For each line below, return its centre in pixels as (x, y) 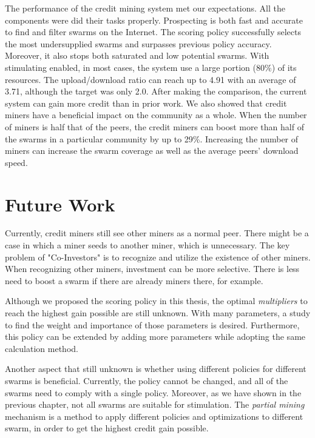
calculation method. (42, 348)
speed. (16, 162)
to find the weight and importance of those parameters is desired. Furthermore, (152, 324)
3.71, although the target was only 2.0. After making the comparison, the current (156, 91)
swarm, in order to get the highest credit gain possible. (107, 428)
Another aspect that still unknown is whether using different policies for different (156, 369)
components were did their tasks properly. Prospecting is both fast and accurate (154, 20)
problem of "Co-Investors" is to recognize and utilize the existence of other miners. (158, 257)
